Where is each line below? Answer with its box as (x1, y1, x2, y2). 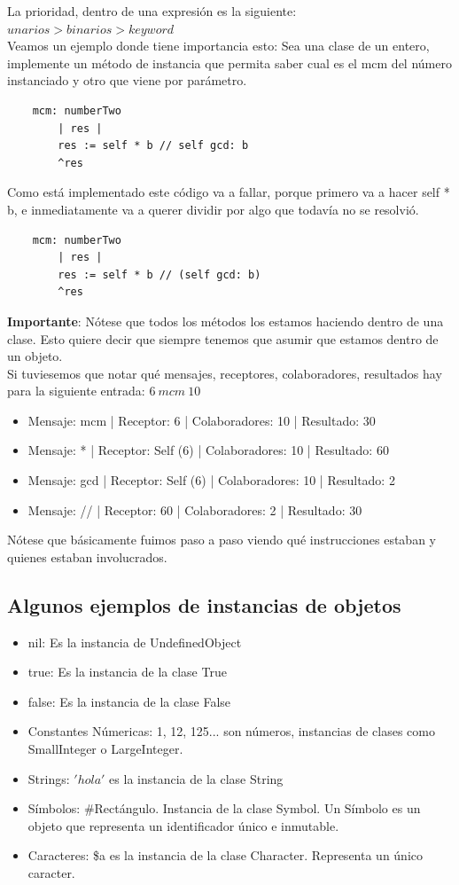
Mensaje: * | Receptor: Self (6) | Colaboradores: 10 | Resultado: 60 (27, 441, 389, 459)
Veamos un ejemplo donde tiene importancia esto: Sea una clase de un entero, (7, 36, 430, 55)
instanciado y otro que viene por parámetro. (7, 71, 247, 90)
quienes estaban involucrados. (7, 547, 167, 566)
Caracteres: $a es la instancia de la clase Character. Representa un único (27, 846, 424, 865)
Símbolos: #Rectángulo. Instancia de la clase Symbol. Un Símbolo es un (27, 799, 421, 818)
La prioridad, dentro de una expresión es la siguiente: (7, 2, 297, 20)
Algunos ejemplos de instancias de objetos (7, 591, 401, 618)
